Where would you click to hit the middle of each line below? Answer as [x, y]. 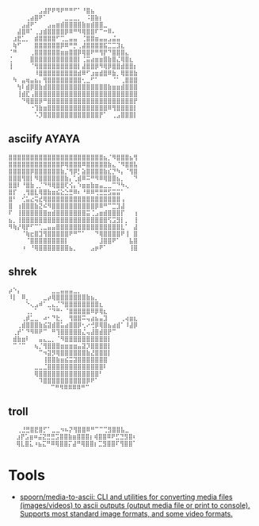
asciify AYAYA [44, 139]
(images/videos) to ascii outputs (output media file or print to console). [135, 505]
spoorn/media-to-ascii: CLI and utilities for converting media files [126, 497]
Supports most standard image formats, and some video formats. [126, 514]
